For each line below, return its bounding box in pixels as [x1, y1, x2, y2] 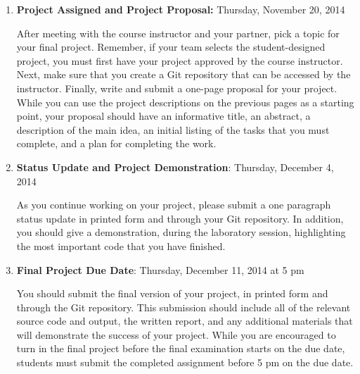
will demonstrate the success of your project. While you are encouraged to [16, 327, 336, 342]
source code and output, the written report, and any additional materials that [16, 313, 353, 328]
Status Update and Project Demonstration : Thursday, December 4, [16, 159, 334, 174]
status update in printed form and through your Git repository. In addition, [16, 211, 344, 225]
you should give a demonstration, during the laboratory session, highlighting [16, 225, 346, 239]
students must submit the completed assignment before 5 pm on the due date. [16, 355, 354, 370]
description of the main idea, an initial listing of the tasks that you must [16, 122, 330, 137]
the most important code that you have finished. [16, 238, 226, 253]
